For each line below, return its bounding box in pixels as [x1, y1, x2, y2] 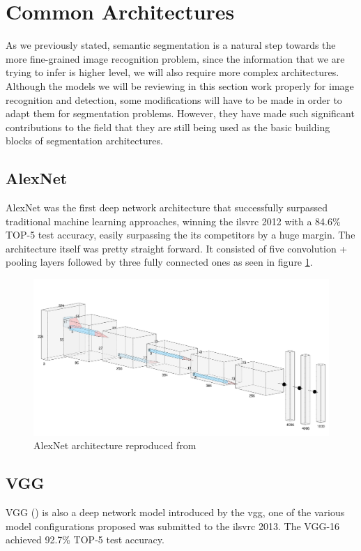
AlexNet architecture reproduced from [33, 438, 197, 453]
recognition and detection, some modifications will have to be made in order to [6, 92, 342, 107]
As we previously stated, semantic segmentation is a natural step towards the [6, 38, 336, 52]
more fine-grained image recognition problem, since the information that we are [6, 51, 345, 66]
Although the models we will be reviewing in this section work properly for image [6, 78, 354, 93]
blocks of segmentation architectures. [6, 133, 163, 148]
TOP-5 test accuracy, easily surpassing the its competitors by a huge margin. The [6, 227, 355, 242]
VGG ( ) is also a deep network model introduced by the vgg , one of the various [6, 505, 345, 520]
